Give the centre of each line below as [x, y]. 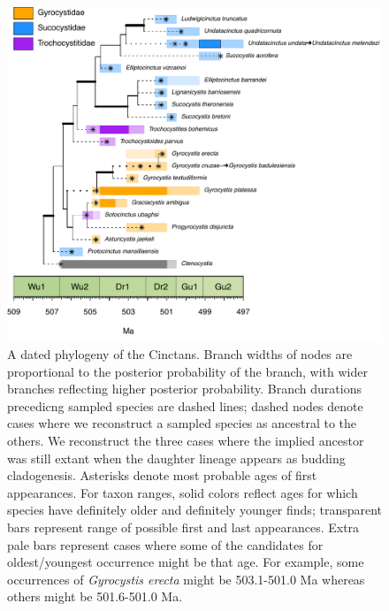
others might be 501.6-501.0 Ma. [95, 596]
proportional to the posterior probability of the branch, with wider [187, 371]
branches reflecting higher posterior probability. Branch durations [184, 389]
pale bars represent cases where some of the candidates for [165, 544]
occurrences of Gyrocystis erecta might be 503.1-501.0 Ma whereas [186, 579]
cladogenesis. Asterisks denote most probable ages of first [162, 475]
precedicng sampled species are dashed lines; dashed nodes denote [185, 405]
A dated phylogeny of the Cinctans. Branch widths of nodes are [180, 354]
